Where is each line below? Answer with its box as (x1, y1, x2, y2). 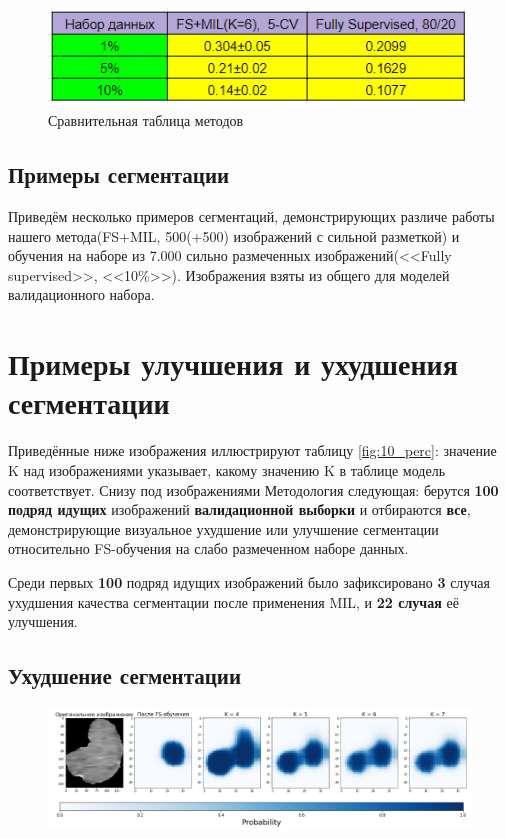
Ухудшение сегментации (8, 660, 242, 691)
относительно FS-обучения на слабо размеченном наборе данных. (8, 538, 409, 559)
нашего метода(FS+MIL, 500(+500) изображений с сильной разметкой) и (8, 225, 460, 246)
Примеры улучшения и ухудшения (8, 343, 458, 384)
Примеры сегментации (8, 159, 230, 190)
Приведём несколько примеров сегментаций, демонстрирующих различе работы (8, 206, 495, 227)
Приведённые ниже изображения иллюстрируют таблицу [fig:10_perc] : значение (8, 440, 497, 461)
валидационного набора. (8, 284, 155, 305)
